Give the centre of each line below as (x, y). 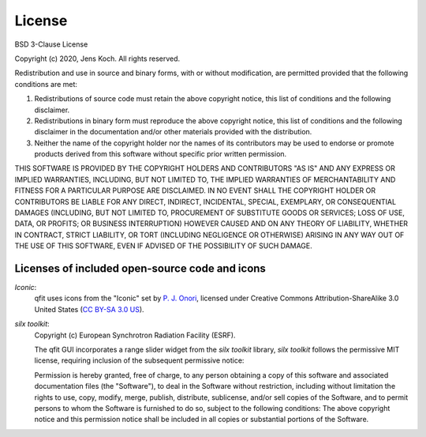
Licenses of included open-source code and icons (140, 268)
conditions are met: (46, 84)
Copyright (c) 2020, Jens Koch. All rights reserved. (97, 58)
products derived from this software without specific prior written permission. (161, 154)
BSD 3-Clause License (51, 44)
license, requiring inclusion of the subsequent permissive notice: (139, 360)
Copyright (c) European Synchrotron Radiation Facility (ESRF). (135, 335)
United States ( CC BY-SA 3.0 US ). (90, 309)
